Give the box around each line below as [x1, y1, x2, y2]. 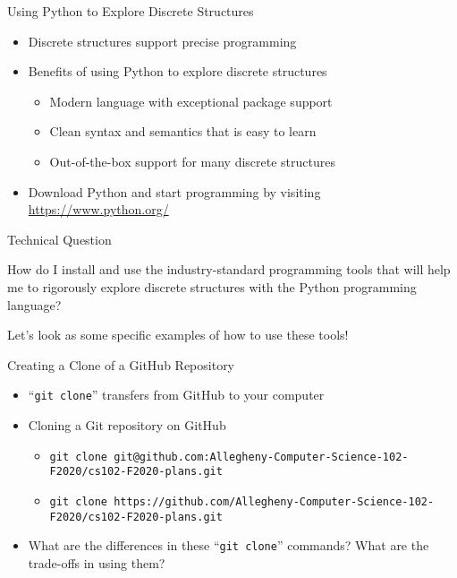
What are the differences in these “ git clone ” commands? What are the [28, 536, 429, 555]
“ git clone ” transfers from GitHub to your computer [28, 385, 325, 404]
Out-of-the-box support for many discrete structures [49, 151, 336, 170]
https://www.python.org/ [28, 200, 169, 219]
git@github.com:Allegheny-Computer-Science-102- [114, 450, 409, 463]
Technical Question [7, 229, 112, 248]
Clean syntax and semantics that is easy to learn [49, 122, 317, 141]
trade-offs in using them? [28, 553, 165, 572]
